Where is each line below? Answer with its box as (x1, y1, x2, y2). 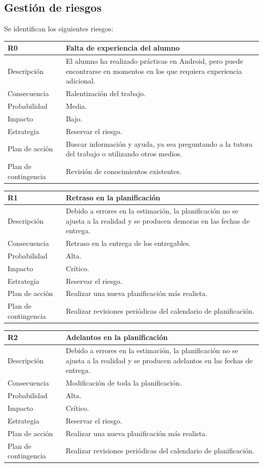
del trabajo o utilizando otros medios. (66, 148, 182, 159)
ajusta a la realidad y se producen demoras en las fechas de (66, 215, 250, 226)
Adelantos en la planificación (66, 332, 168, 343)
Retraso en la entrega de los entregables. (66, 238, 191, 248)
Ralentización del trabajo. (66, 88, 146, 99)
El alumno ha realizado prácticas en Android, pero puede (66, 56, 243, 66)
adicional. (66, 75, 96, 86)
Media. (66, 101, 87, 111)
